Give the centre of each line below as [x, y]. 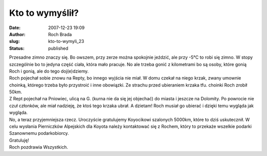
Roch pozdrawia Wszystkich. [39, 147]
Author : [17, 34]
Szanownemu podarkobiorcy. [39, 133]
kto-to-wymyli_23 [66, 41]
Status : [17, 48]
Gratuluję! [19, 140]
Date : [15, 28]
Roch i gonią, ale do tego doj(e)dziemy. [49, 71]
